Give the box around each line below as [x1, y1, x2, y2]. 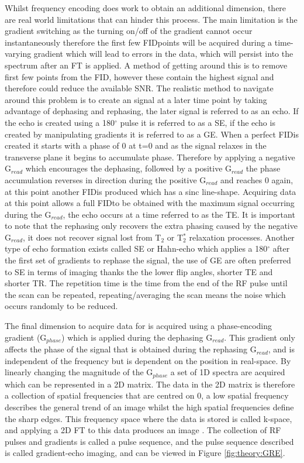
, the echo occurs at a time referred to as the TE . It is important [63, 208, 295, 220]
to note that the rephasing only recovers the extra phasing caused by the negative [5, 220, 298, 232]
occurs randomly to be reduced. [5, 300, 118, 312]
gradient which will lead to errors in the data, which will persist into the [33, 47, 293, 60]
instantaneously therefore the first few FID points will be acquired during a [5, 36, 272, 48]
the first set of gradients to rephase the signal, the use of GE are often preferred [5, 254, 291, 266]
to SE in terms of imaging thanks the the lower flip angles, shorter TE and [5, 265, 273, 277]
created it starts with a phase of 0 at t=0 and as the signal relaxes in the [5, 139, 267, 152]
